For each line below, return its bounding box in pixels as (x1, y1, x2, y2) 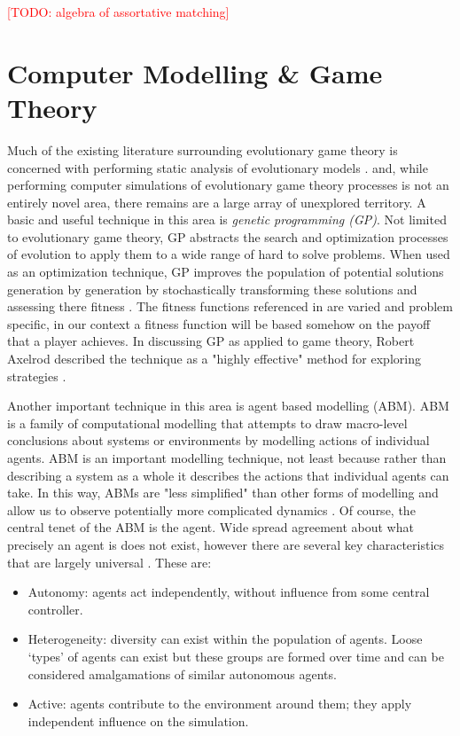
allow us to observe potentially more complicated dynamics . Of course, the (7, 500, 416, 519)
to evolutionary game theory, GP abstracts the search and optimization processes (7, 227, 448, 246)
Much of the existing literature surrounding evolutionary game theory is (7, 140, 398, 159)
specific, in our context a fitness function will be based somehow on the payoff (7, 314, 431, 333)
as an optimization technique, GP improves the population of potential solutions (7, 262, 444, 281)
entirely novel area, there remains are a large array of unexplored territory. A (7, 192, 426, 211)
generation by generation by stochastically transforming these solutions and (7, 279, 417, 298)
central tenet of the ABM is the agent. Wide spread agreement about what (7, 518, 414, 536)
